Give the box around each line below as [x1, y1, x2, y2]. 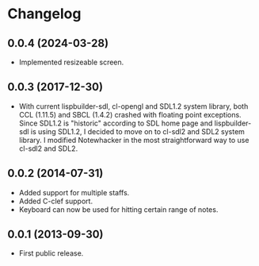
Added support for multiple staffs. [18, 187, 130, 197]
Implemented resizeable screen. [18, 57, 124, 67]
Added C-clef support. [18, 196, 93, 206]
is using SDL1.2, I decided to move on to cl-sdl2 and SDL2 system [30, 126, 245, 136]
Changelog [7, 5, 82, 23]
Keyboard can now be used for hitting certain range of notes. [18, 204, 219, 214]
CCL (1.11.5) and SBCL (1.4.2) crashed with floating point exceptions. [18, 110, 242, 119]
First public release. [18, 249, 84, 258]
